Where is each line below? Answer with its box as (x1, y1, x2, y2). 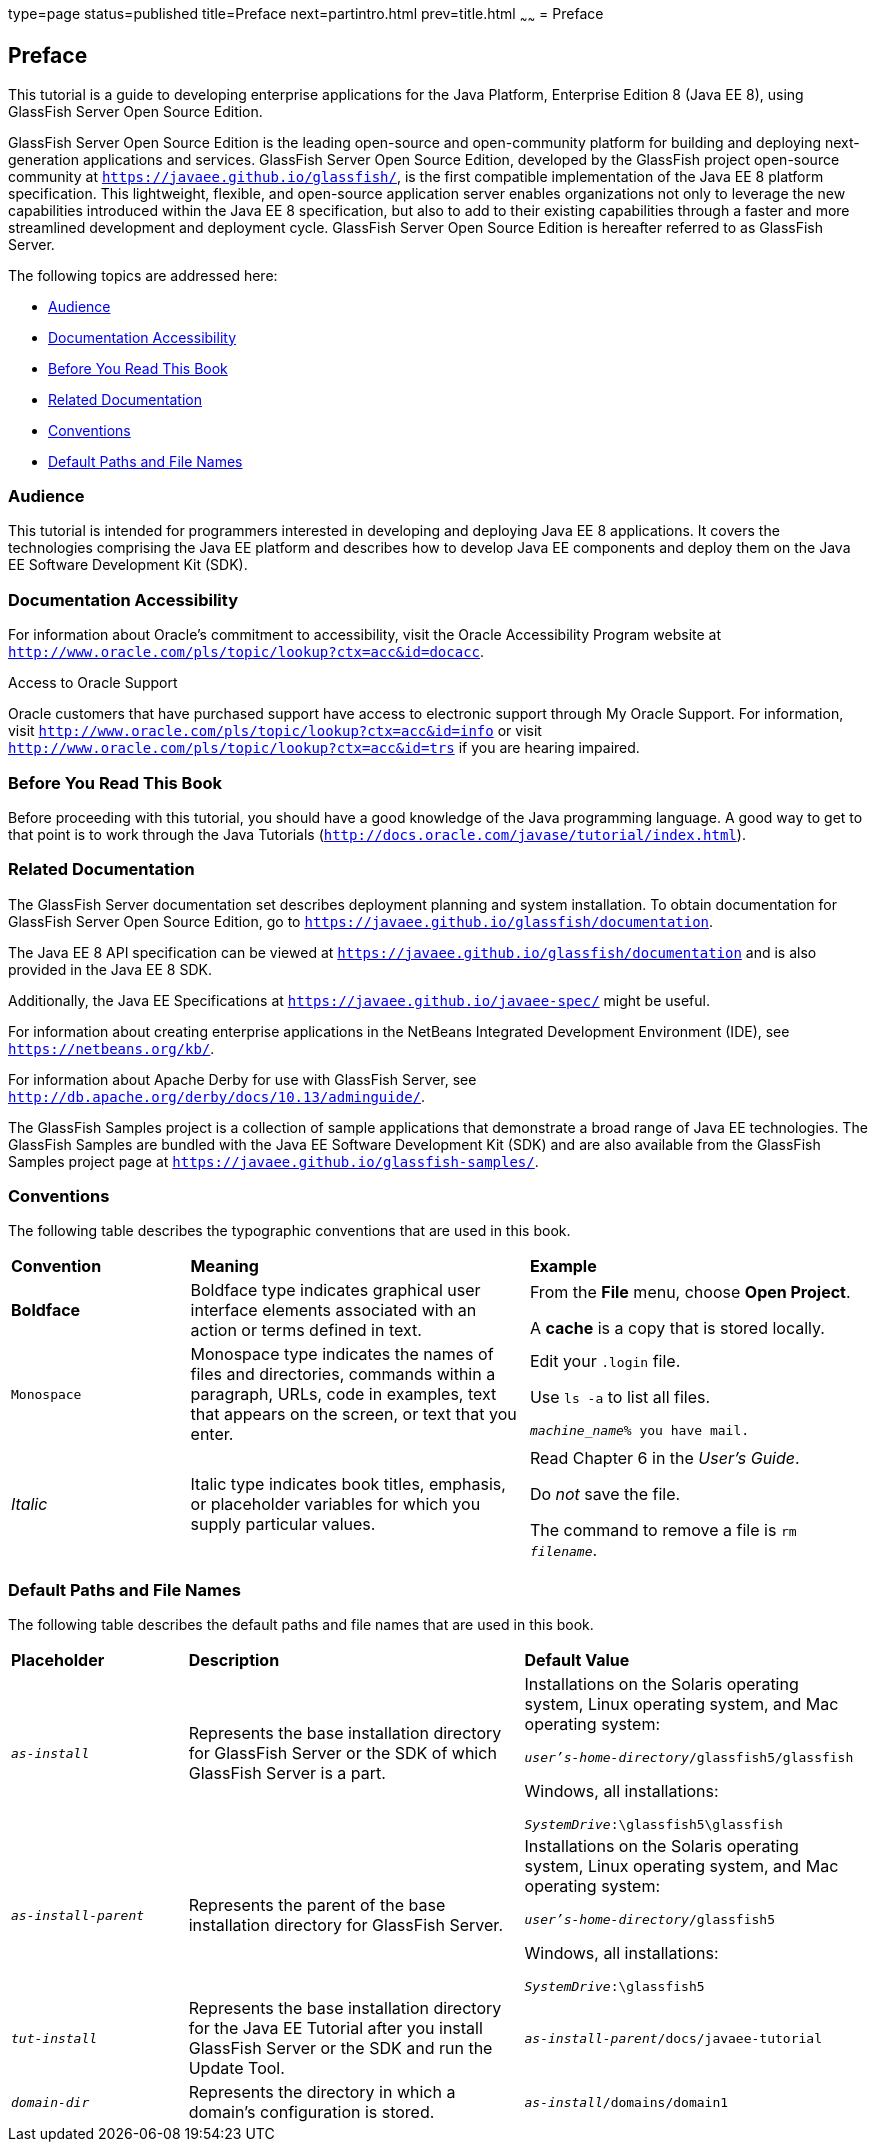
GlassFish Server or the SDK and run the (188, 2038, 493, 2059)
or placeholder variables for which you (190, 1494, 481, 1515)
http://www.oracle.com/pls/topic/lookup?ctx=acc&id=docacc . (8, 643, 485, 661)
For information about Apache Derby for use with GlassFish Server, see (8, 1070, 477, 1088)
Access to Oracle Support (8, 674, 178, 692)
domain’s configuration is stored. (188, 2102, 435, 2123)
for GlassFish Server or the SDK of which (188, 1743, 497, 1764)
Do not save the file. (529, 1484, 681, 1505)
